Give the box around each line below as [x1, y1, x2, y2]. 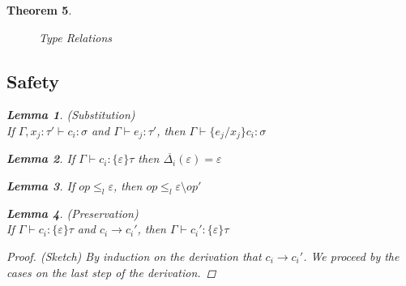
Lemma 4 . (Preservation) [6, 204, 139, 221]
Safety [6, 68, 60, 93]
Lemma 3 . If [6, 177, 75, 194]
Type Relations [39, 28, 113, 45]
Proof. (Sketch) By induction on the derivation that [6, 248, 262, 265]
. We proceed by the [303, 248, 400, 265]
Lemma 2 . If [6, 150, 75, 167]
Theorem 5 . [6, 2, 72, 18]
